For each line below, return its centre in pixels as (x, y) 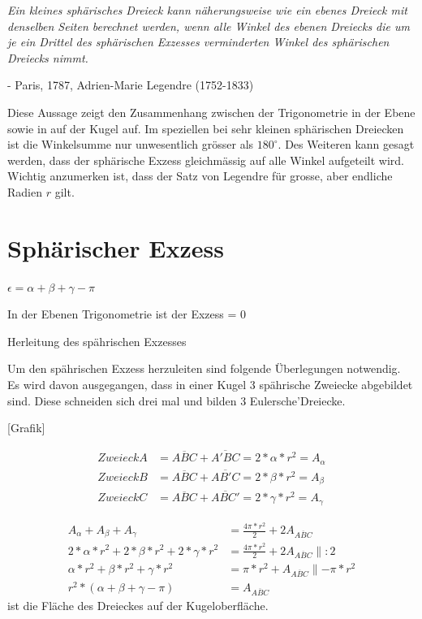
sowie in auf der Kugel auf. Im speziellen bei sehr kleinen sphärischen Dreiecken (206, 128)
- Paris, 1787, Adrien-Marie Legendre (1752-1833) (131, 85)
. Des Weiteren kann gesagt (346, 144)
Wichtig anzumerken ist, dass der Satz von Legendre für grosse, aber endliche (200, 176)
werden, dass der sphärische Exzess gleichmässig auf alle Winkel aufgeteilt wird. (206, 160)
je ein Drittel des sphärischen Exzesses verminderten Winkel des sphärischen (198, 42)
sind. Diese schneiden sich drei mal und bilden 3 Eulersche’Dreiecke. (177, 400)
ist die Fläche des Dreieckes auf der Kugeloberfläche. (138, 606)
